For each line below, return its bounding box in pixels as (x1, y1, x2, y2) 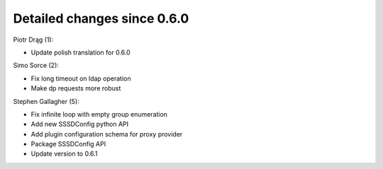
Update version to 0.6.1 (30, 149, 99, 158)
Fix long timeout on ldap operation (30, 74, 131, 83)
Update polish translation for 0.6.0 (30, 48, 131, 57)
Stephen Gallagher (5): (13, 97, 79, 105)
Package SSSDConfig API (30, 140, 106, 148)
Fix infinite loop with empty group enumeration (30, 110, 168, 118)
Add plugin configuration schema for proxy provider (30, 129, 183, 138)
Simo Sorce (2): (13, 61, 60, 70)
